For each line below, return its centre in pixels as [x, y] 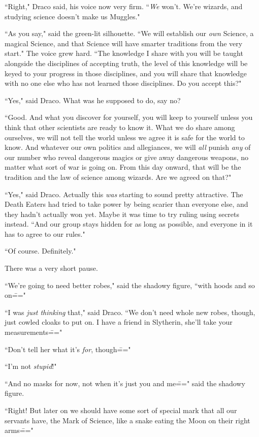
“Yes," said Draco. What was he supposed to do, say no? [93, 100]
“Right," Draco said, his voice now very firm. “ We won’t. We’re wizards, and [124, 6]
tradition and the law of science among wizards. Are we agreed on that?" [118, 177]
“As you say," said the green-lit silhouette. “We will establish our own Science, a [129, 33]
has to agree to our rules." [45, 233]
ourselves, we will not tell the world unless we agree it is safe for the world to [125, 137]
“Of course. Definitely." [40, 251]
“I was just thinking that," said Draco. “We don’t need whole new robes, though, [130, 312]
